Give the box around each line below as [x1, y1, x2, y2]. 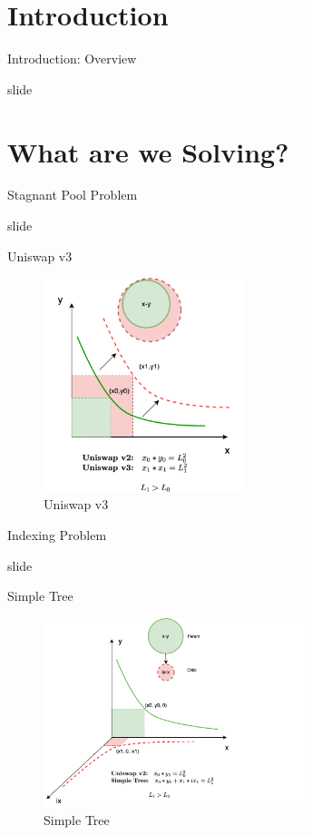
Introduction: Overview [7, 49, 137, 68]
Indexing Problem [7, 525, 107, 544]
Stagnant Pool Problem [7, 185, 138, 204]
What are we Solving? [7, 133, 289, 170]
